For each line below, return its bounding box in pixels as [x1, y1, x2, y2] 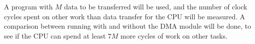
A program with [4, 1, 53, 11]
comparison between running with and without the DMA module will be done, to [4, 21, 251, 31]
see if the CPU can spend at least [4, 30, 106, 41]
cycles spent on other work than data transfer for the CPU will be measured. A [4, 11, 245, 21]
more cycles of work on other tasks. [120, 30, 228, 41]
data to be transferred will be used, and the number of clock [64, 1, 248, 11]
